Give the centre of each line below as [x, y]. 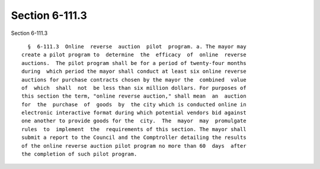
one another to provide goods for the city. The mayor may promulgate [134, 121]
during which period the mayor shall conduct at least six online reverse [134, 71]
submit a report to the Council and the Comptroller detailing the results [134, 138]
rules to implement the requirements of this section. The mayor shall [134, 129]
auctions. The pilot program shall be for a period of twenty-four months [134, 63]
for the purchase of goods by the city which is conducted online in [134, 104]
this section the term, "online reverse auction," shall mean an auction [134, 96]
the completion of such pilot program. [79, 154]
